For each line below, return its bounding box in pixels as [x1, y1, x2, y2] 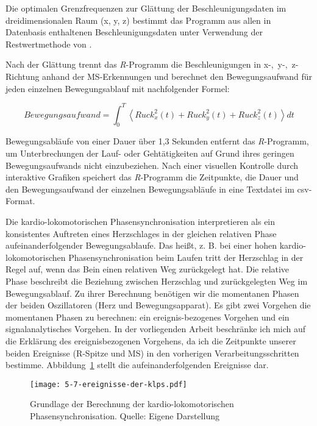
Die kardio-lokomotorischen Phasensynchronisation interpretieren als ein [5, 215, 276, 228]
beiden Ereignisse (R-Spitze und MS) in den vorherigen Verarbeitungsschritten [5, 346, 299, 359]
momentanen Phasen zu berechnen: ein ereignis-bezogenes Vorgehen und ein [5, 310, 290, 323]
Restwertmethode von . [5, 37, 92, 50]
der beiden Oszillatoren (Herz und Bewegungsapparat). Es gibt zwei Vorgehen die [5, 299, 311, 311]
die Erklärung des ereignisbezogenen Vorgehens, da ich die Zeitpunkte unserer [5, 334, 296, 347]
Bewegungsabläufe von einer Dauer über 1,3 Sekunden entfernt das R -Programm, [5, 135, 309, 147]
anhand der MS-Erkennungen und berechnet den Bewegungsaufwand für [42, 69, 312, 82]
